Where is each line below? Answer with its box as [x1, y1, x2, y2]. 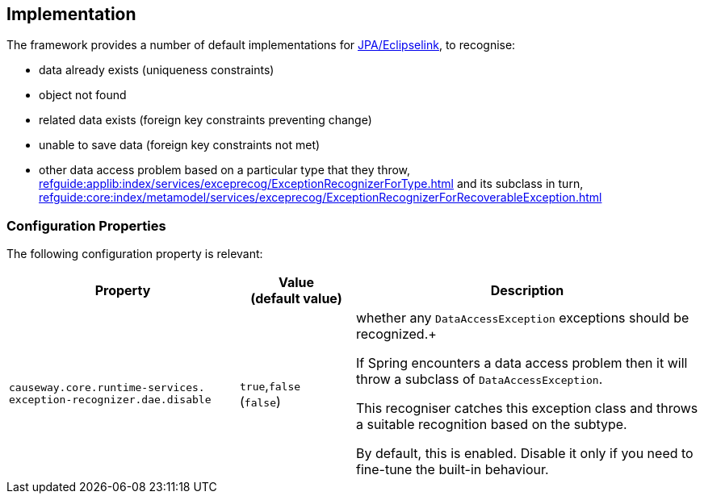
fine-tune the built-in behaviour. [355, 461, 549, 478]
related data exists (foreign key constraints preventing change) [39, 113, 372, 127]
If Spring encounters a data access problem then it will [355, 355, 688, 372]
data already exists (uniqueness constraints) [39, 63, 274, 77]
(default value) [250, 290, 342, 307]
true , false [239, 377, 301, 394]
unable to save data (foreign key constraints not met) [39, 138, 321, 152]
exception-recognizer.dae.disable [9, 394, 212, 406]
